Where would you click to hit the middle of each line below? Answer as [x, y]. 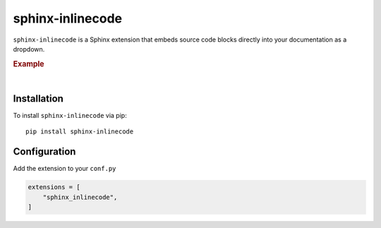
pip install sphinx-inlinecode [80, 132]
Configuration [44, 152]
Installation [38, 98]
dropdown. [29, 49]
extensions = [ [54, 187]
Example [29, 64]
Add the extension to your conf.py [65, 169]
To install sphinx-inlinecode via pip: [70, 115]
